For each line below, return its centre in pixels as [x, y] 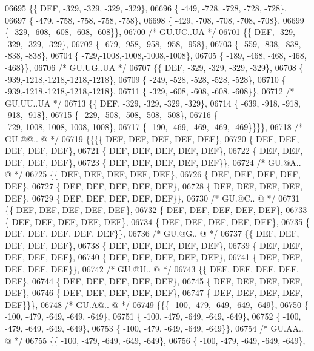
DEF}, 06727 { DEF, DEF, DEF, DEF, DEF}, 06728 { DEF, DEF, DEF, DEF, [154, 185]
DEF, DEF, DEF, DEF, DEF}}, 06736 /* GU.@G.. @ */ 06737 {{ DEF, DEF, [152, 233]
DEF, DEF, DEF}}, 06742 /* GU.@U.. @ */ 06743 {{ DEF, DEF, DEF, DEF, [152, 269]
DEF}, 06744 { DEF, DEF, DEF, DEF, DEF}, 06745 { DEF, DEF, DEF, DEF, [154, 280]
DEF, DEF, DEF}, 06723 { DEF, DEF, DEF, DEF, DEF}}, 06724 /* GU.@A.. [153, 162]
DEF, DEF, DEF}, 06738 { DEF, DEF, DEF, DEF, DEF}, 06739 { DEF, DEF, [154, 245]
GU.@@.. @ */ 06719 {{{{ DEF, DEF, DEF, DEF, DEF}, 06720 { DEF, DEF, [152, 138]
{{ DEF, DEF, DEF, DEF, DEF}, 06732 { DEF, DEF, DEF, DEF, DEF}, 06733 [156, 210]
